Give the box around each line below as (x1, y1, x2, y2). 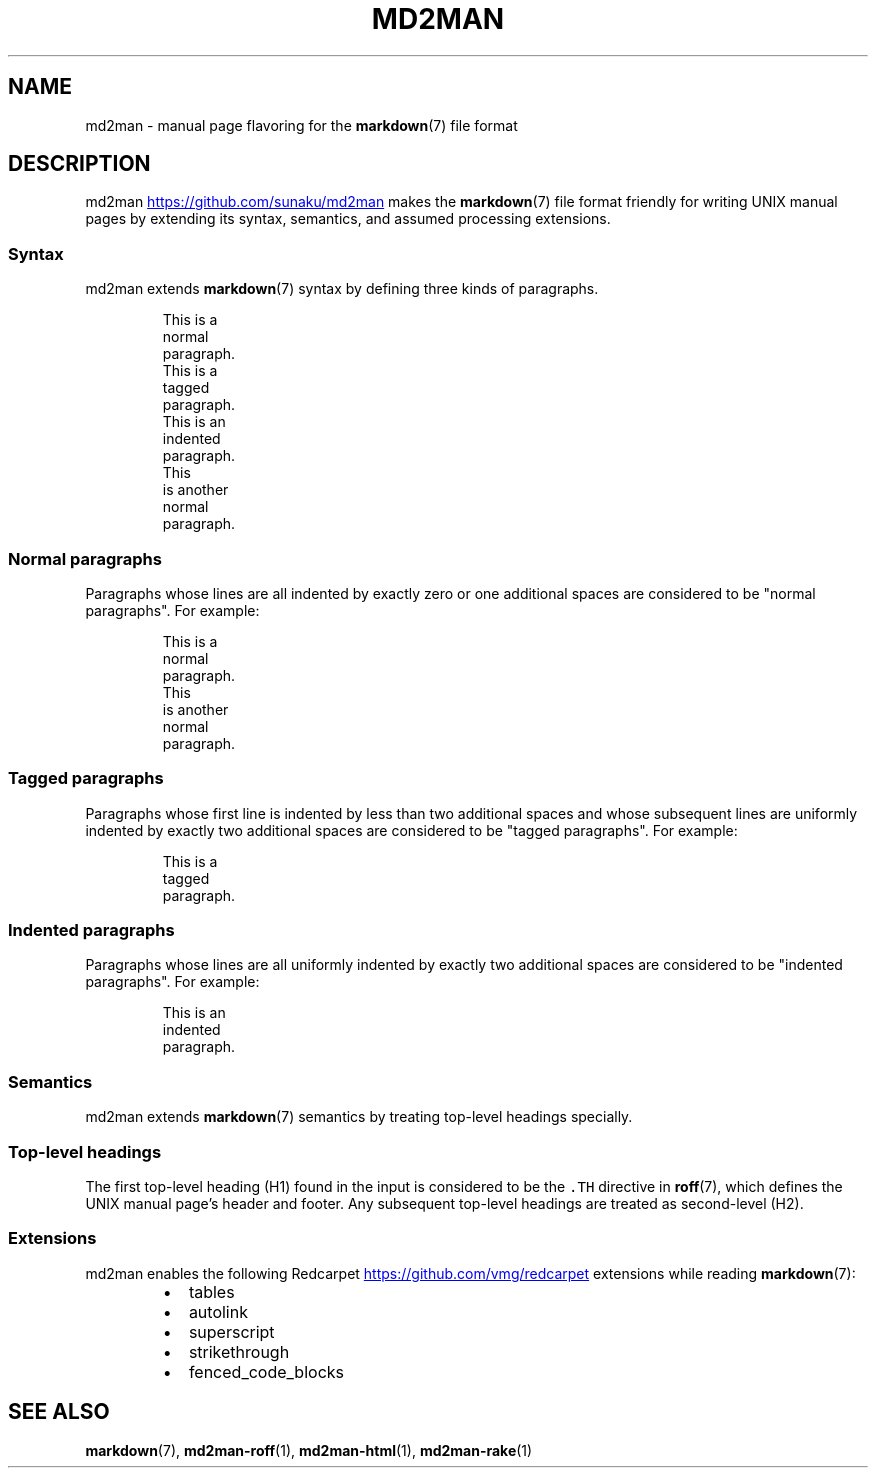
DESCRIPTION (8, 151, 151, 177)
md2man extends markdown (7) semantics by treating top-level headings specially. (85, 1108, 633, 1126)
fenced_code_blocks (188, 1361, 344, 1382)
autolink (188, 1301, 248, 1322)
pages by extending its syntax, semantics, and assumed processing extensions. (85, 210, 611, 228)
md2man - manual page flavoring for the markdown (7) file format (85, 116, 518, 134)
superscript (188, 1321, 275, 1342)
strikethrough (188, 1341, 290, 1362)
